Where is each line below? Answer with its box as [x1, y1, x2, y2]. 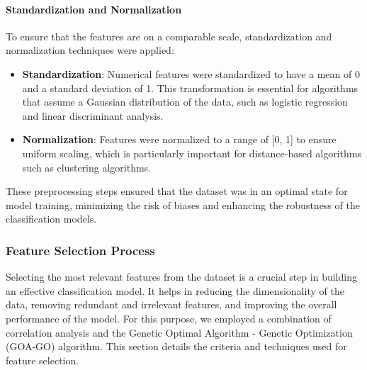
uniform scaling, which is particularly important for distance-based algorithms [22, 145, 362, 160]
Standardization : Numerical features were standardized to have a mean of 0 [22, 66, 360, 81]
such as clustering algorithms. [22, 159, 152, 174]
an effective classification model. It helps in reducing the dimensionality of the [6, 283, 344, 298]
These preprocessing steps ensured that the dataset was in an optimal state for [6, 184, 348, 198]
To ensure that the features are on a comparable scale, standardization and [6, 28, 332, 43]
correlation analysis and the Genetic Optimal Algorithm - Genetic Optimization [6, 325, 353, 340]
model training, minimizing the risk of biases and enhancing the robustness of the [6, 197, 360, 212]
